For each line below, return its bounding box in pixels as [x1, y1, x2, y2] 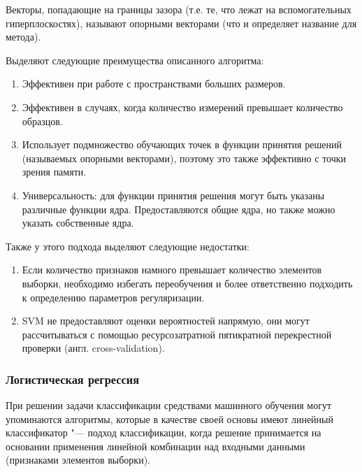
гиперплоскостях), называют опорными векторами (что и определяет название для [6, 15, 357, 30]
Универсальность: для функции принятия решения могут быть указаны [22, 187, 325, 202]
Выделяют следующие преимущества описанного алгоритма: [6, 52, 264, 67]
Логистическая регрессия [6, 370, 140, 387]
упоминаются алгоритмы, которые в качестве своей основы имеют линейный [6, 411, 333, 426]
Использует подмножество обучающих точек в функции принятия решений [22, 137, 342, 152]
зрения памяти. [22, 164, 87, 179]
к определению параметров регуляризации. [22, 289, 205, 304]
